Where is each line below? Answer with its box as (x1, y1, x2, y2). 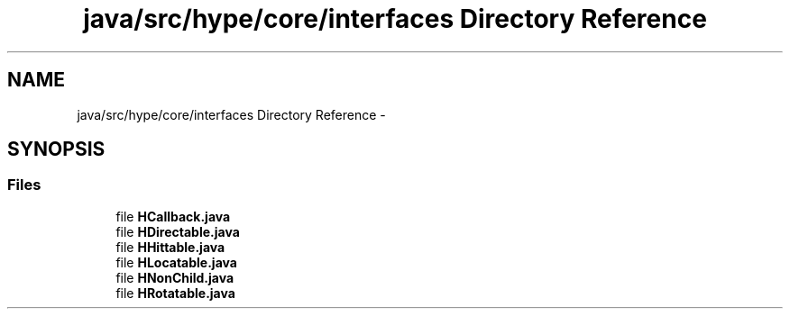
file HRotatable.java (115, 284, 235, 301)
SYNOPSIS (7, 138, 106, 161)
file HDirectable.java (115, 223, 240, 239)
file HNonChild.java (115, 269, 234, 285)
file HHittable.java (115, 239, 225, 255)
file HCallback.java (115, 208, 231, 224)
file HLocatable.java (115, 254, 237, 270)
